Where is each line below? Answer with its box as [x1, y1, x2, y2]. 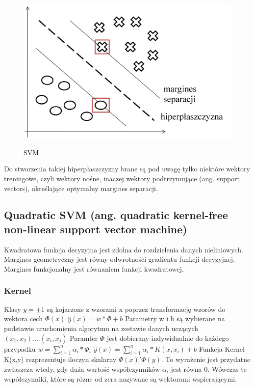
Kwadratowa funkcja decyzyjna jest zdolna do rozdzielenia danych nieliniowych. [4, 244, 243, 254]
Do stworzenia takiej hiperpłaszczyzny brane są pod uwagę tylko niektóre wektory [4, 164, 250, 174]
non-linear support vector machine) [4, 221, 187, 236]
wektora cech [4, 313, 43, 324]
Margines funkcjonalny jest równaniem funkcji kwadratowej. [4, 263, 184, 274]
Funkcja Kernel [199, 343, 245, 354]
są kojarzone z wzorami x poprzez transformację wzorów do [47, 304, 226, 314]
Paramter [70, 332, 98, 343]
